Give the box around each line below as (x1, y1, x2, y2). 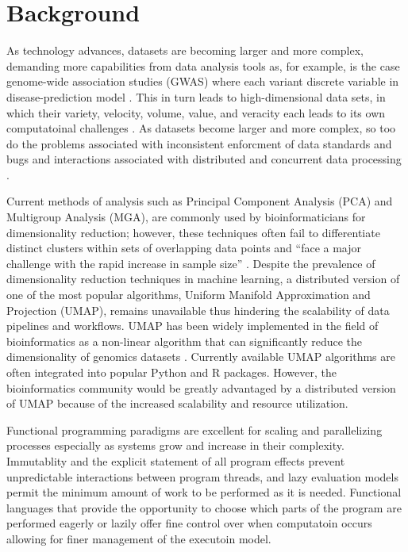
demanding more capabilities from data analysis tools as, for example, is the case (6, 57, 400, 74)
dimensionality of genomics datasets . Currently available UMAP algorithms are (6, 348, 395, 365)
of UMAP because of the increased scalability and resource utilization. (6, 395, 348, 412)
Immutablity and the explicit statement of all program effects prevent (6, 452, 345, 469)
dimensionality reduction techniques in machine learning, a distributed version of (6, 270, 400, 287)
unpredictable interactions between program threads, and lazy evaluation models (6, 468, 398, 485)
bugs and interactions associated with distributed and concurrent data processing (6, 151, 402, 167)
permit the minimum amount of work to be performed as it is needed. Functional (6, 484, 402, 500)
